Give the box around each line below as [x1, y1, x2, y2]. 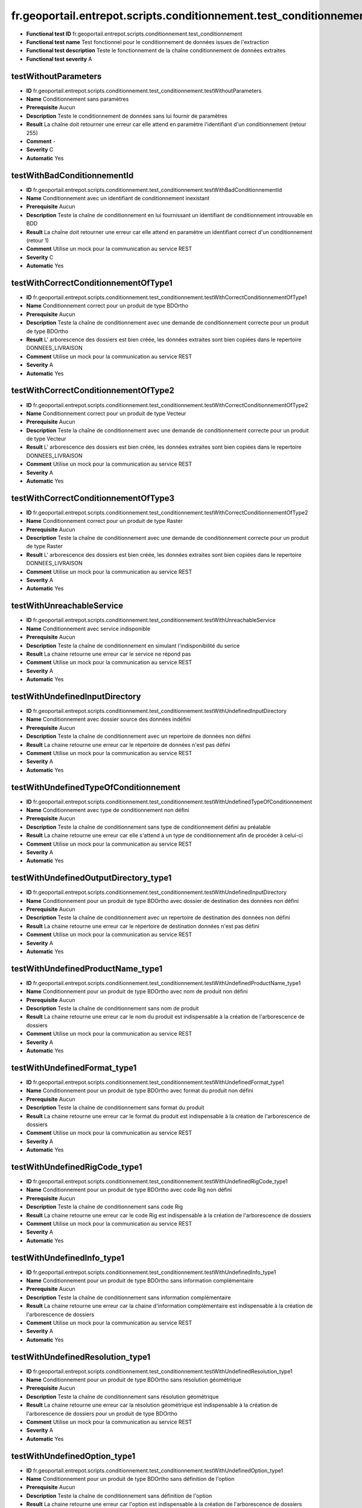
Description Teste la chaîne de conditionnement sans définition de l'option [26, 1492, 212, 1499]
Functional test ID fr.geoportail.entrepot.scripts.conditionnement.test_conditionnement [26, 30, 243, 37]
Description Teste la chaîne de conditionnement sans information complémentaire [26, 1294, 232, 1301]
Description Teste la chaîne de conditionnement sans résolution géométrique [26, 1393, 219, 1400]
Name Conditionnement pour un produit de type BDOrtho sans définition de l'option [26, 1475, 235, 1483]
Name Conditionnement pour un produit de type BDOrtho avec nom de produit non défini [26, 988, 248, 995]
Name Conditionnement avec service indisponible [26, 625, 151, 632]
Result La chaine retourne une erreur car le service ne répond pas [26, 650, 191, 657]
